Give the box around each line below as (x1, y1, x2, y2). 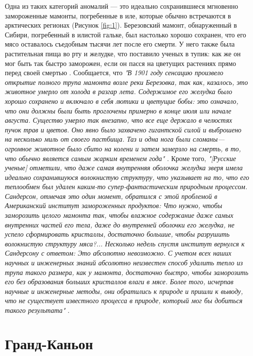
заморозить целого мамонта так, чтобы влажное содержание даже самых (5, 210, 234, 220)
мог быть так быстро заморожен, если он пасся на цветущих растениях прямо (5, 58, 236, 68)
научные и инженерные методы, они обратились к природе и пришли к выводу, (5, 286, 243, 296)
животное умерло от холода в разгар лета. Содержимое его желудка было (5, 86, 233, 97)
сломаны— (192, 134, 225, 144)
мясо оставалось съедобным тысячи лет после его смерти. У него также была (5, 39, 235, 49)
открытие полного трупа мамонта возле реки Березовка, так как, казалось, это (5, 77, 248, 87)
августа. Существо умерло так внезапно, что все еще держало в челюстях (5, 115, 232, 125)
